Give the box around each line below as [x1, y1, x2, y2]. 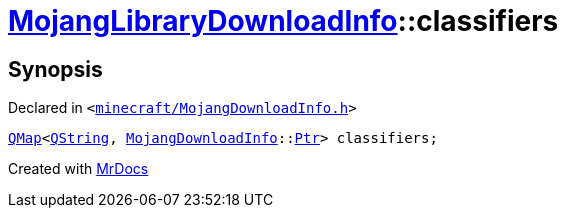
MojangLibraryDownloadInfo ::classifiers [8, 4, 559, 38]
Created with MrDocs [8, 160, 149, 178]
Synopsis [8, 56, 103, 82]
